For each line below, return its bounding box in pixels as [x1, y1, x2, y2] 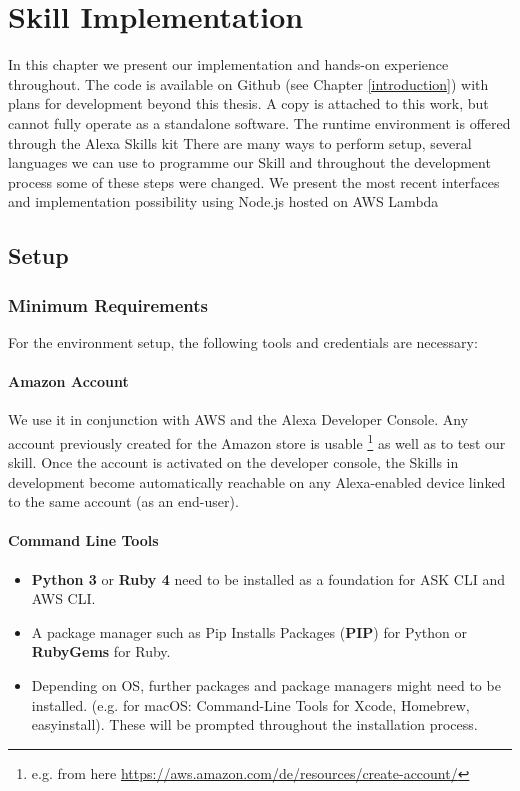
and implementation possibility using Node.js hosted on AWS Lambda [8, 191, 439, 212]
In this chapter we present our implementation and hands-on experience [8, 54, 449, 75]
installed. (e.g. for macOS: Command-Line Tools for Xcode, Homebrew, [31, 694, 470, 715]
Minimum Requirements [8, 292, 208, 317]
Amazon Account [8, 371, 129, 392]
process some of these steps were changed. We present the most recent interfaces [8, 171, 500, 192]
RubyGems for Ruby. [31, 641, 171, 662]
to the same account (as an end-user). [8, 491, 239, 512]
